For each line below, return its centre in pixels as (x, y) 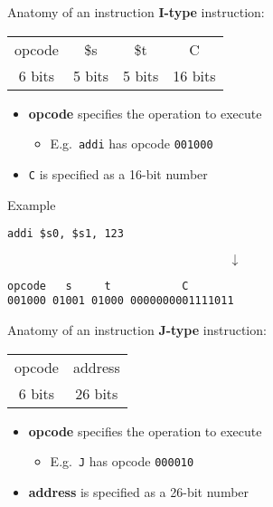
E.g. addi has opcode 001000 (132, 143)
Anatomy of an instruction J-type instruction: (137, 330)
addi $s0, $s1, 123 (66, 234)
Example (32, 204)
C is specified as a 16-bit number (118, 173)
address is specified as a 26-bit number (139, 491)
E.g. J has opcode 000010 (122, 461)
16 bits (194, 75)
